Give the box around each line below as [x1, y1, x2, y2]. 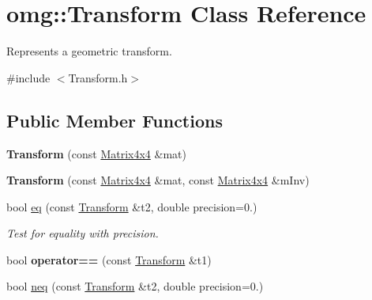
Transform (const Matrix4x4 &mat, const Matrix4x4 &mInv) [6, 172, 310, 188]
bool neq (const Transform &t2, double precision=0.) [6, 278, 264, 294]
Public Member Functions [6, 108, 223, 132]
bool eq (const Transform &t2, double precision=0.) [6, 198, 257, 215]
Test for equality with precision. [6, 225, 159, 241]
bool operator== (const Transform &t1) [6, 251, 212, 268]
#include [6, 69, 51, 85]
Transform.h [68, 69, 128, 85]
